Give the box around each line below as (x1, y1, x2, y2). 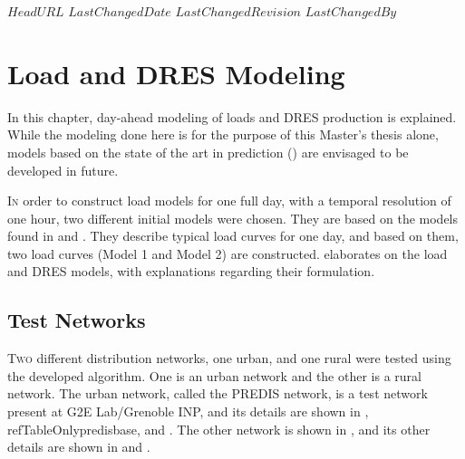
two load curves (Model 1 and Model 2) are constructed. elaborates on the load (7, 244, 448, 263)
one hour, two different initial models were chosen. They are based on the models (7, 208, 459, 227)
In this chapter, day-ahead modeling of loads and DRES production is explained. (7, 107, 457, 126)
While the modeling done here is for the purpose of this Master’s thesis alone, (7, 125, 439, 144)
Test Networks (7, 306, 146, 334)
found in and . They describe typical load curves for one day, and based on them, (7, 226, 459, 245)
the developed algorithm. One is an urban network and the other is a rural (7, 366, 421, 385)
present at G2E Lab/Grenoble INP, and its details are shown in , (7, 402, 369, 421)
